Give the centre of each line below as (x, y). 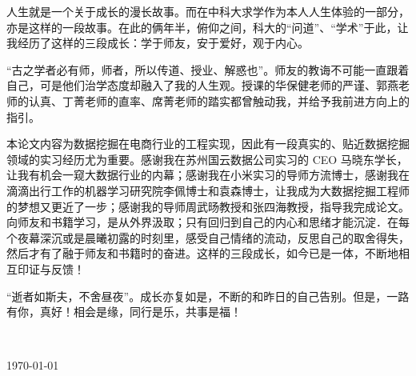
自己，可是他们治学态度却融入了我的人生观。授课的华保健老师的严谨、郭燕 (202, 85)
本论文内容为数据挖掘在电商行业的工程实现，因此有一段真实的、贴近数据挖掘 (208, 144)
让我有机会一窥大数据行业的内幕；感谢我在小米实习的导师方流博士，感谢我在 (208, 175)
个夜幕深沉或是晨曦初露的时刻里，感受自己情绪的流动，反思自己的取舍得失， (208, 237)
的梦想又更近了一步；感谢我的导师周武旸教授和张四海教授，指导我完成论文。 (208, 206)
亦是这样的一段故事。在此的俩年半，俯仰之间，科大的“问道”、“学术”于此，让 (208, 27)
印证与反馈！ (51, 268)
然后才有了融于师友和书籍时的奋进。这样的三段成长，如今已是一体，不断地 (202, 253)
